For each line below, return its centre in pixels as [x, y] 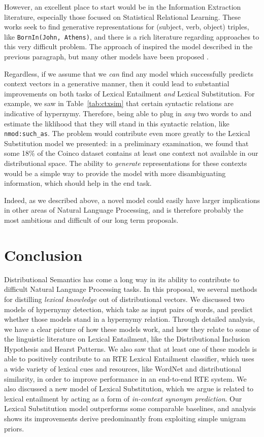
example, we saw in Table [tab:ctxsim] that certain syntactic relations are [119, 103]
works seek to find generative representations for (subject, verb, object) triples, [127, 27]
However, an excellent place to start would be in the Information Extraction [123, 7]
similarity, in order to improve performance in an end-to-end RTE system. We [125, 378]
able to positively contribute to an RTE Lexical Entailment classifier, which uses [129, 359]
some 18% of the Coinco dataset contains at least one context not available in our [131, 153]
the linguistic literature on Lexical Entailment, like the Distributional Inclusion [127, 339]
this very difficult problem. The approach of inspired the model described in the [128, 46]
